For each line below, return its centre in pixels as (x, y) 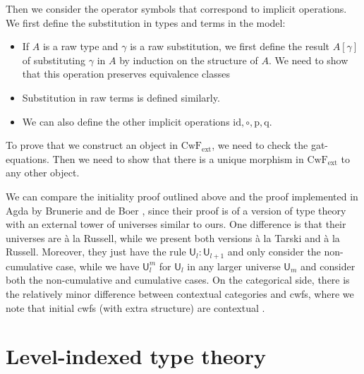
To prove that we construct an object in (92, 145)
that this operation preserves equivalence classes (126, 74)
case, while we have (98, 266)
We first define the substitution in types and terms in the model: (146, 22)
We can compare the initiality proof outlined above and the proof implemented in (182, 196)
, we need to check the (260, 145)
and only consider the (274, 252)
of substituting (54, 60)
